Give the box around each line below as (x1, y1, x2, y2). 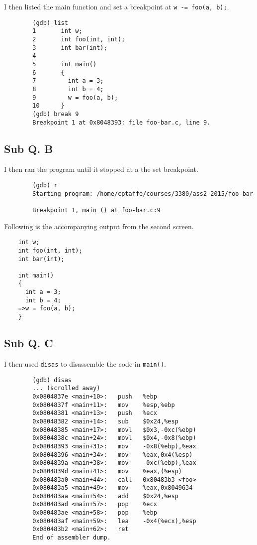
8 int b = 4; (32, 85, 104, 93)
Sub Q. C (4, 335, 53, 351)
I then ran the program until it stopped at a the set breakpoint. (4, 164, 198, 174)
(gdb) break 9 (32, 110, 79, 118)
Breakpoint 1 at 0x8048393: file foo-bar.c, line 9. (32, 119, 211, 126)
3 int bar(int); (32, 44, 107, 51)
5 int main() (32, 60, 97, 68)
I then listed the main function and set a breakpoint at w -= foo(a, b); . (4, 1, 229, 11)
